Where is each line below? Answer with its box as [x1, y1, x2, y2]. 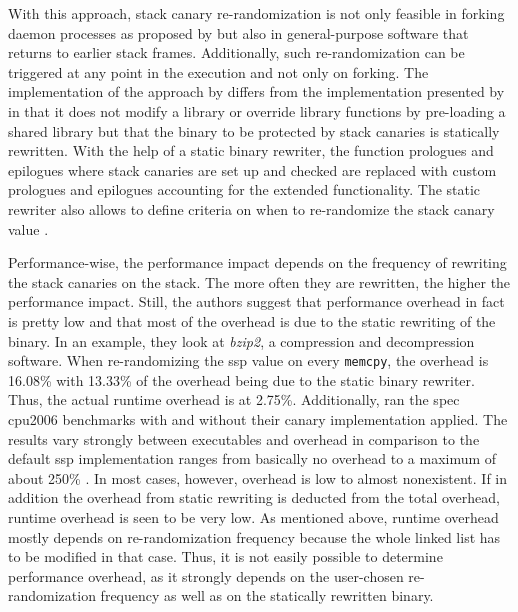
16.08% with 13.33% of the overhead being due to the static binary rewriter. [8, 369, 475, 390]
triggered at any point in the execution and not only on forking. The [8, 61, 429, 82]
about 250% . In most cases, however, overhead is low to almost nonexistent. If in [8, 467, 508, 488]
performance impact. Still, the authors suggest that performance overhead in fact [8, 291, 505, 312]
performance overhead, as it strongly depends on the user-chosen [8, 565, 404, 586]
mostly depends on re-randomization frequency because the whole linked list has [8, 526, 501, 547]
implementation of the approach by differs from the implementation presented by [8, 81, 505, 102]
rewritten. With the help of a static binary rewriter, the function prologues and [8, 140, 494, 161]
